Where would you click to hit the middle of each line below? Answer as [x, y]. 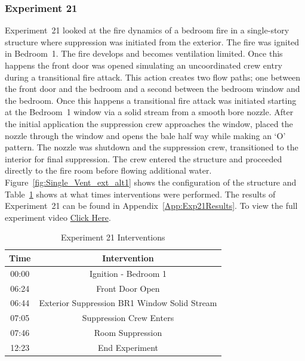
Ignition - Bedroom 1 [128, 273]
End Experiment [128, 347]
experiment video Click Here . [58, 217]
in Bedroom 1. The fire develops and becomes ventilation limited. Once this [144, 53]
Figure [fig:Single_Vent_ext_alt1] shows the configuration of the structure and [151, 182]
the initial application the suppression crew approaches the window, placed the [149, 123]
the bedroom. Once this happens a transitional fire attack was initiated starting [151, 100]
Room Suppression [128, 333]
